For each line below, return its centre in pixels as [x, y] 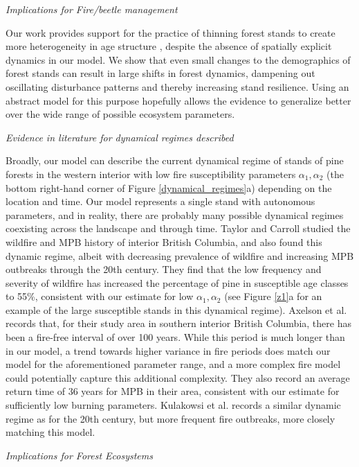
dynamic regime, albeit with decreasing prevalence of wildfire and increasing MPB [180, 255]
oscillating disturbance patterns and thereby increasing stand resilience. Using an [177, 86]
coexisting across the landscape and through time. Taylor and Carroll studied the [178, 228]
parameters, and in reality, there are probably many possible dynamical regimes [175, 214]
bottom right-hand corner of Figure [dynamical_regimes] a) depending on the [169, 187]
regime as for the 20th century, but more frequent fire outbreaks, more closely [171, 418]
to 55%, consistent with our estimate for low [100, 296]
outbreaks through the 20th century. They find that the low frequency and [164, 269]
